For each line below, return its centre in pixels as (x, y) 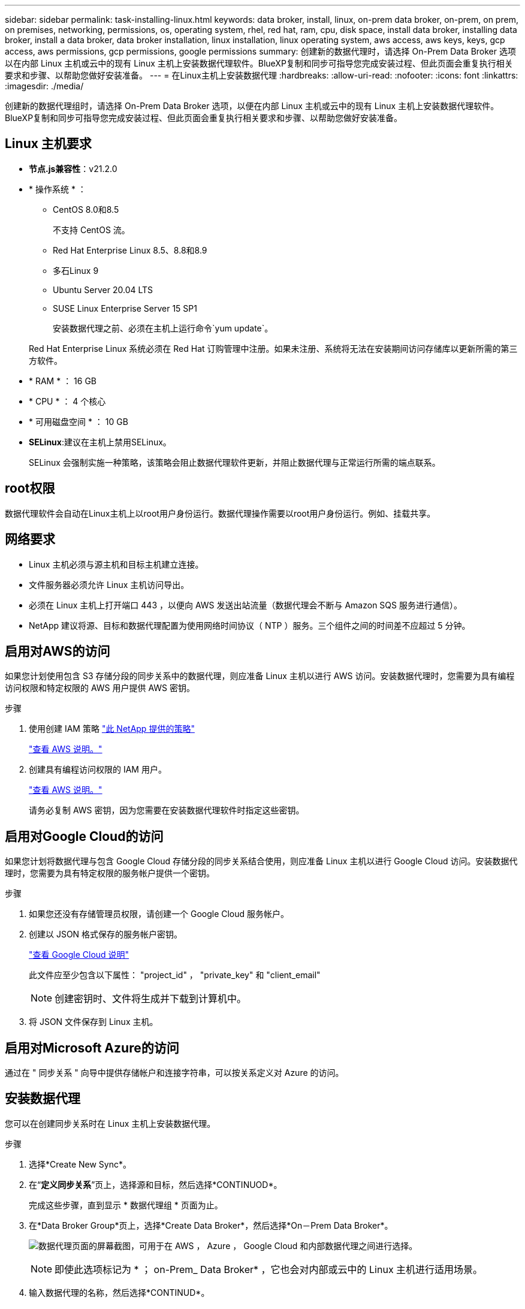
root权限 (30, 488)
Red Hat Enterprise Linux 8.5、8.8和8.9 (130, 250)
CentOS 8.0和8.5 (86, 209)
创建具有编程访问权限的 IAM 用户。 (98, 770)
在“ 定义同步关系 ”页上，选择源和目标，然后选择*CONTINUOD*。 (156, 1184)
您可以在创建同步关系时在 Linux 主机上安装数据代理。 (110, 1123)
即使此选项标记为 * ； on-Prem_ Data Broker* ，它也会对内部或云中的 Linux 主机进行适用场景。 (269, 1269)
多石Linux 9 (76, 270)
